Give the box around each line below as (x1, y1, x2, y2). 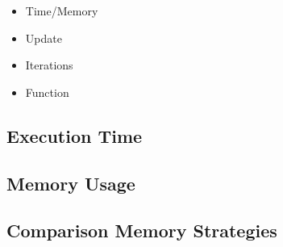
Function (25, 83, 69, 100)
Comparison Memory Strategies (6, 218, 277, 243)
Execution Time (6, 123, 143, 148)
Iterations (25, 57, 73, 73)
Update (25, 29, 62, 46)
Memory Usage (6, 170, 135, 195)
